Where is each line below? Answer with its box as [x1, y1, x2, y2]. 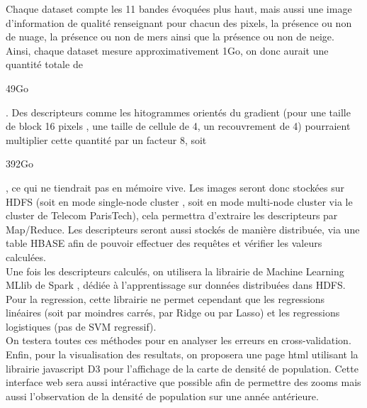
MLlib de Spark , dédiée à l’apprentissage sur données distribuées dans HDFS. [6, 277, 346, 292]
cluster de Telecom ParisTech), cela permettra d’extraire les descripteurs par [6, 208, 338, 223]
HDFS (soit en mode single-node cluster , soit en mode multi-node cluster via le [6, 194, 353, 209]
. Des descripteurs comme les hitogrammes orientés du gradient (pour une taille [6, 104, 351, 119]
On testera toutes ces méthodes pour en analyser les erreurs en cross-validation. [6, 333, 351, 348]
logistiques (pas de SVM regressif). [6, 319, 157, 333]
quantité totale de [6, 57, 83, 72]
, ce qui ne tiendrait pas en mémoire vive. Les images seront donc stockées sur [6, 180, 344, 194]
